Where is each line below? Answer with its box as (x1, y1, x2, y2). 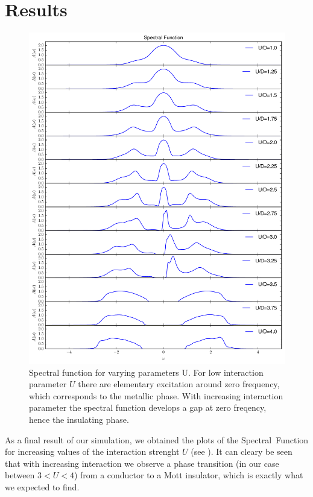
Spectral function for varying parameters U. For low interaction (29, 366, 264, 378)
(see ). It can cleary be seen (191, 445, 292, 458)
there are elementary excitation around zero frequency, (78, 378, 280, 390)
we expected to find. (5, 480, 80, 493)
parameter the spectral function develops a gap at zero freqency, (29, 401, 267, 414)
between (5, 469, 35, 481)
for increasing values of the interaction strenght (5, 445, 180, 458)
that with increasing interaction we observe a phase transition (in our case (5, 457, 279, 469)
